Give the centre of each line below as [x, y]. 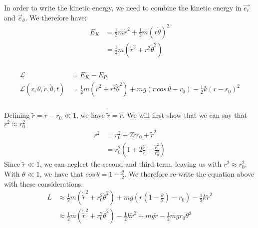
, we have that [61, 173]
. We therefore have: [56, 17]
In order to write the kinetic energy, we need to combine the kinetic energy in [123, 7]
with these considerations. [44, 183]
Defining [17, 115]
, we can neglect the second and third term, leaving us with [130, 164]
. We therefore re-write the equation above [189, 173]
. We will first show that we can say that [185, 115]
